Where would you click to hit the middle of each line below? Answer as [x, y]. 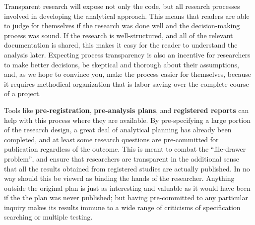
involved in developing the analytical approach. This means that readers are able [127, 16]
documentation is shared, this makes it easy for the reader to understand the [121, 45]
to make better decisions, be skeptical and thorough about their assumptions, [122, 64]
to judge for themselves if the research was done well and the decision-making [122, 26]
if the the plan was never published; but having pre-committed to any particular [126, 197]
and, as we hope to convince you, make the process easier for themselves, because [127, 74]
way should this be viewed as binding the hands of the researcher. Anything [119, 178]
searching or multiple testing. [48, 217]
